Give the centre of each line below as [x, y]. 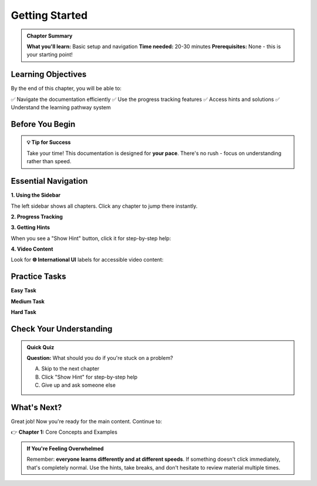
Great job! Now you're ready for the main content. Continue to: [87, 421]
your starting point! [50, 55]
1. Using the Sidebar [36, 195]
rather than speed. [49, 161]
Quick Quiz [41, 347]
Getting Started [49, 15]
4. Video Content [32, 249]
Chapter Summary [50, 36]
